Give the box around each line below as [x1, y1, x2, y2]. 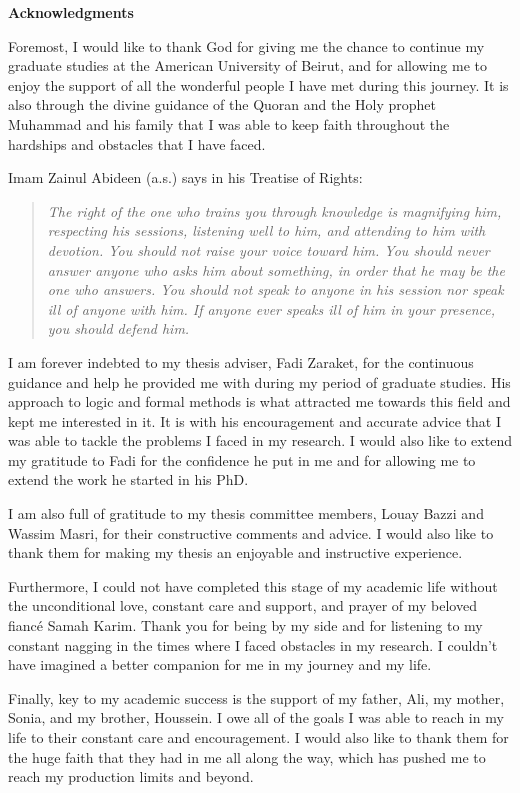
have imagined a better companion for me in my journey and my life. [8, 654, 432, 675]
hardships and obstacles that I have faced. [8, 133, 266, 154]
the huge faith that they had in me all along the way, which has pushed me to [8, 746, 486, 767]
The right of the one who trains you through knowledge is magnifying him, [47, 200, 502, 221]
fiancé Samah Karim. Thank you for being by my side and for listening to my [8, 615, 483, 636]
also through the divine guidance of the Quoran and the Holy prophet [8, 94, 437, 115]
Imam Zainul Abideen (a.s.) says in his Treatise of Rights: [8, 167, 363, 188]
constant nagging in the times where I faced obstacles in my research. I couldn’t [8, 634, 498, 655]
